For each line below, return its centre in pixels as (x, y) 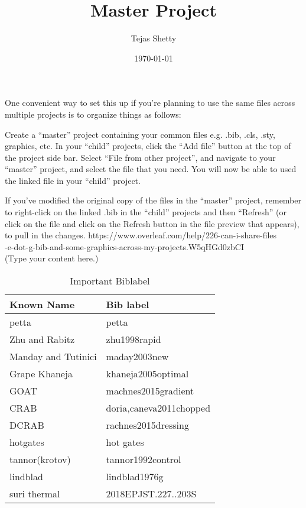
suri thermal (35, 494)
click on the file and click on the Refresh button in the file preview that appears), (152, 223)
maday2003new (137, 357)
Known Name (42, 305)
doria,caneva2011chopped (158, 408)
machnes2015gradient (150, 391)
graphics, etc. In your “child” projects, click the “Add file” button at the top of (148, 146)
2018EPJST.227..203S (151, 494)
